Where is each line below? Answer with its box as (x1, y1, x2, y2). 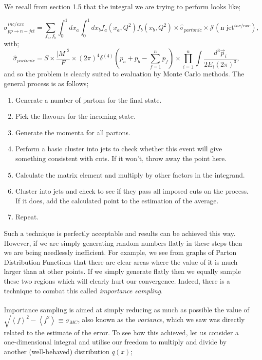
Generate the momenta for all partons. (15, 127, 131, 137)
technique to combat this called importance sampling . (4, 285, 163, 295)
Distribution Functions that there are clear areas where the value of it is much (4, 256, 238, 267)
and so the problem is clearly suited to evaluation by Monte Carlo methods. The (4, 69, 244, 79)
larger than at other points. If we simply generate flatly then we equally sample (4, 266, 241, 276)
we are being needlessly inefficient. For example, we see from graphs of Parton (4, 247, 237, 257)
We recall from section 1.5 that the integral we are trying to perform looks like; (4, 1, 241, 11)
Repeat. (15, 212, 39, 222)
